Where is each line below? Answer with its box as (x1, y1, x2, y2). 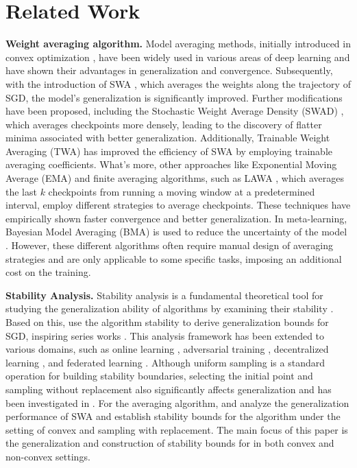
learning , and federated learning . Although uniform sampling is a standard (5, 355, 325, 369)
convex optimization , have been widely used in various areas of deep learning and (5, 49, 350, 64)
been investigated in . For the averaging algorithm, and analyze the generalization (5, 395, 349, 410)
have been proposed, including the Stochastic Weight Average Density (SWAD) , (5, 104, 344, 118)
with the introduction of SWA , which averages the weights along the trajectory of (5, 76, 351, 91)
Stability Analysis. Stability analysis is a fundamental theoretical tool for (5, 288, 323, 302)
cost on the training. (5, 265, 91, 279)
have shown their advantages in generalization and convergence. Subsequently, (5, 63, 333, 78)
